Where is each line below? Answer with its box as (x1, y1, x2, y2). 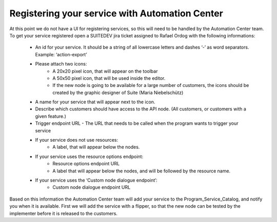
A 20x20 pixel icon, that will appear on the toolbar (52, 68, 158, 74)
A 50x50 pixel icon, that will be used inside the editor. (52, 75, 166, 81)
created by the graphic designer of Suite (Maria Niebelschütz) (52, 90, 184, 96)
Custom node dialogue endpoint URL (52, 184, 131, 190)
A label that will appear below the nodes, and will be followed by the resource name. (52, 168, 231, 174)
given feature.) (35, 113, 67, 119)
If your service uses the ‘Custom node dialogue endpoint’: (35, 177, 157, 183)
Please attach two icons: (35, 61, 87, 67)
